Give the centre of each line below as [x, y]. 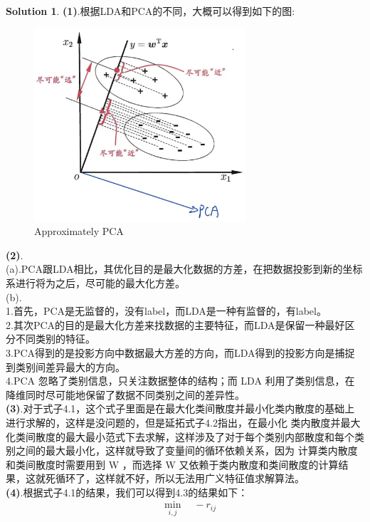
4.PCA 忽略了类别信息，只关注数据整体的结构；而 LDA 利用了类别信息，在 [180, 381]
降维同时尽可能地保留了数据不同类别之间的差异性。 [125, 394]
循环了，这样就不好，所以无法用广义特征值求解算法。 [180, 478]
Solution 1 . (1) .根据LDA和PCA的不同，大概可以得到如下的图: [150, 11]
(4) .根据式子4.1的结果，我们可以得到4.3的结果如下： [127, 492]
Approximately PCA [79, 231]
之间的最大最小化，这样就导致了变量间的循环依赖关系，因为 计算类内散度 [186, 450]
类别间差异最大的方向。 [70, 366]
